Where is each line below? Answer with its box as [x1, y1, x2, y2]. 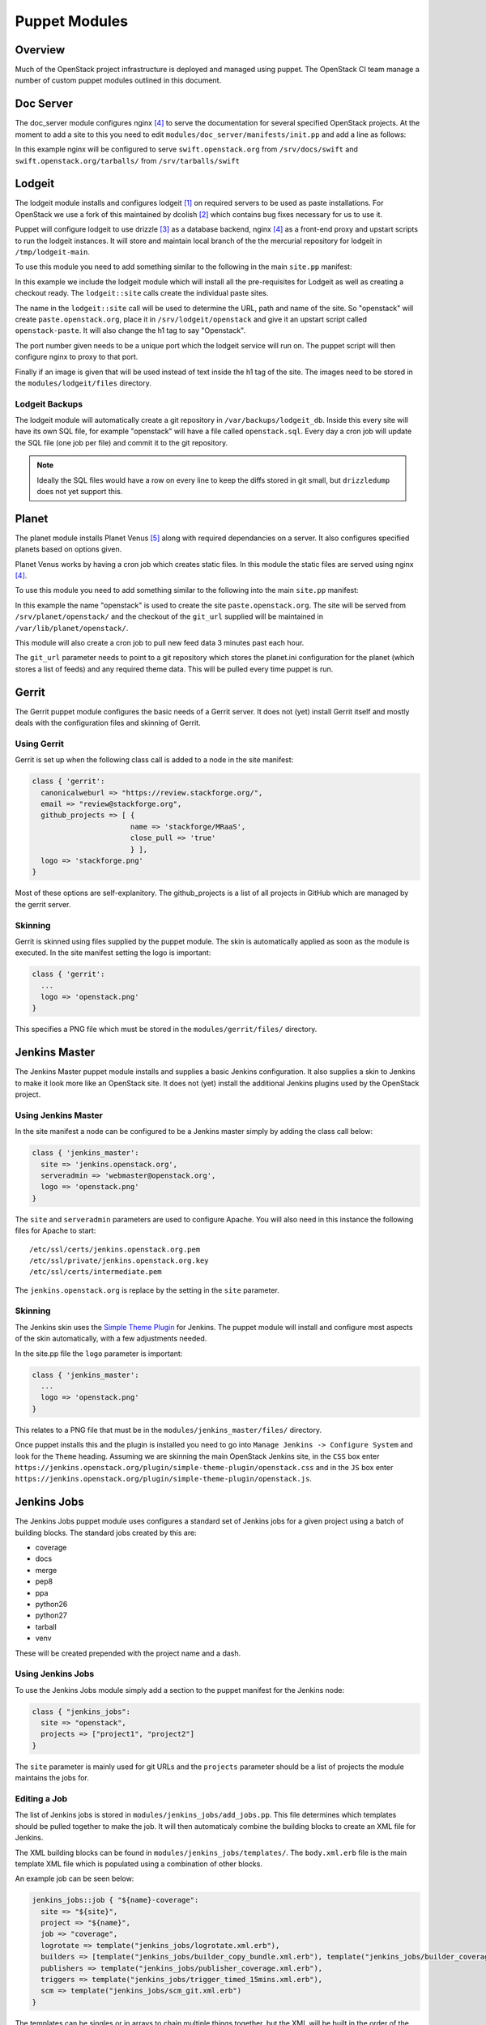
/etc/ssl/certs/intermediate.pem [29, 1268, 162, 1277]
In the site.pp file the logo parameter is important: [15, 1349, 183, 1358]
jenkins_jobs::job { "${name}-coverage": [32, 1895, 199, 1905]
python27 [35, 1610, 68, 1620]
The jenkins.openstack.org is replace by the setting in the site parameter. [15, 1285, 279, 1295]
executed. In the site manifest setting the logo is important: [15, 948, 211, 957]
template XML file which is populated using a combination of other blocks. [15, 1859, 263, 1869]
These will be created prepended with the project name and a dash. [15, 1648, 241, 1658]
